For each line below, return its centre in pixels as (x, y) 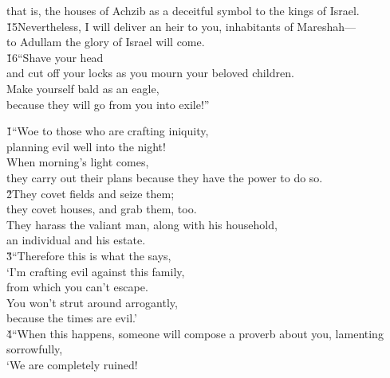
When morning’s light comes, (78, 162)
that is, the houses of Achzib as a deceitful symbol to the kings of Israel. (183, 10)
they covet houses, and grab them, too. (102, 209)
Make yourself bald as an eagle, (83, 88)
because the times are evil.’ (72, 318)
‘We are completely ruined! (72, 365)
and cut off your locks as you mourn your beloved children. (150, 73)
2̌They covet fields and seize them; (91, 193)
